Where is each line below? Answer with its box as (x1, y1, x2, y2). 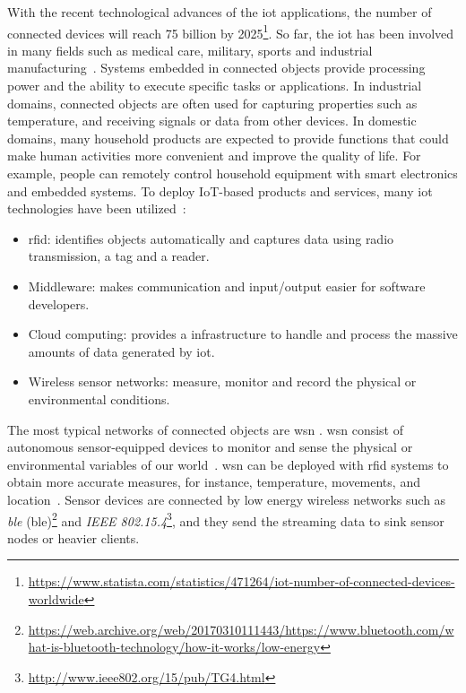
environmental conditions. (28, 389, 170, 408)
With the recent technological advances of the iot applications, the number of (7, 3, 432, 21)
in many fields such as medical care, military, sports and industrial (7, 40, 373, 59)
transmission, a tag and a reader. (28, 247, 210, 265)
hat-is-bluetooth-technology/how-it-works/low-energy (28, 637, 321, 656)
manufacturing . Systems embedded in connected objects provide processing (7, 58, 426, 77)
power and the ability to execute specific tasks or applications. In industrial (7, 76, 422, 95)
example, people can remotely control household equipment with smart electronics (7, 164, 458, 182)
